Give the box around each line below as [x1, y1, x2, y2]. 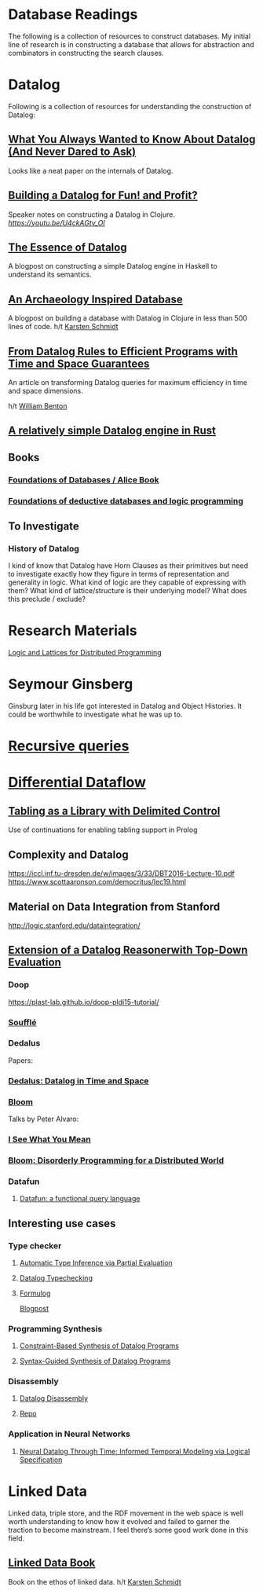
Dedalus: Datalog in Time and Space [8, 1075, 149, 1086]
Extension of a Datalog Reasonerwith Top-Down [8, 944, 248, 957]
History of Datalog [8, 543, 80, 554]
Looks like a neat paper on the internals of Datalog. [8, 166, 174, 175]
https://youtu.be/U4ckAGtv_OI [8, 218, 106, 227]
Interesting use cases [8, 1216, 116, 1230]
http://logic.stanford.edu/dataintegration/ [8, 921, 141, 930]
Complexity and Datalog [8, 848, 129, 861]
